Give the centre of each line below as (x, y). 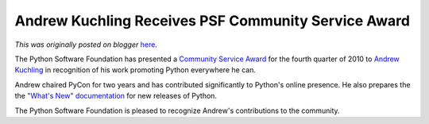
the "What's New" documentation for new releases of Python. (116, 96)
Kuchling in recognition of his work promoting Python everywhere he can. (135, 70)
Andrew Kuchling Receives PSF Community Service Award (213, 21)
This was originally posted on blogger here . (86, 45)
